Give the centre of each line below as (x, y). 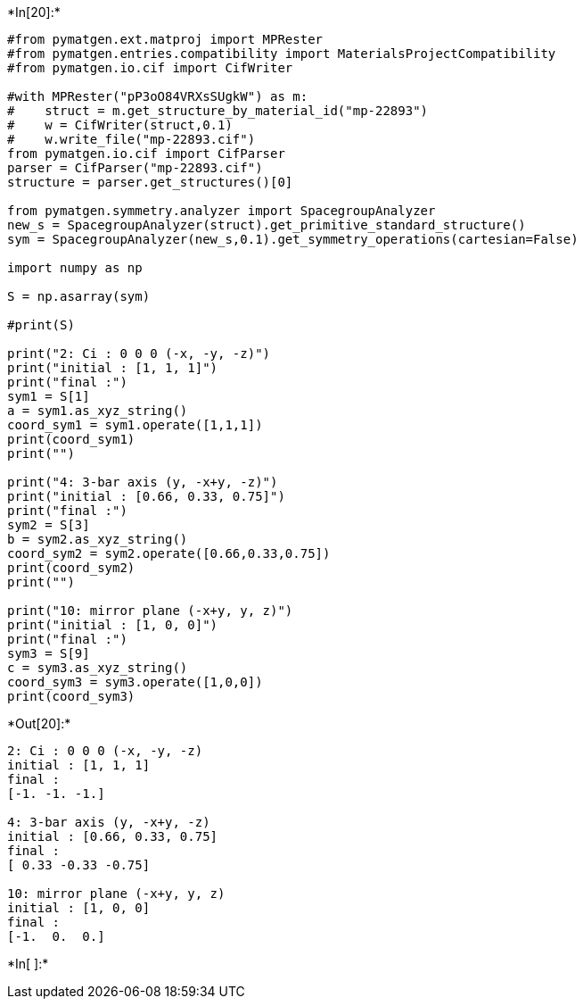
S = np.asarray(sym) (79, 296)
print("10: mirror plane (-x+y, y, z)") (150, 611)
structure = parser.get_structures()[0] (150, 182)
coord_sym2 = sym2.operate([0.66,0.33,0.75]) (169, 553)
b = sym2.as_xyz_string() (98, 539)
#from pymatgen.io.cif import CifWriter (150, 68)
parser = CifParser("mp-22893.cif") (135, 168)
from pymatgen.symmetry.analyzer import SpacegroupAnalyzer (222, 211)
